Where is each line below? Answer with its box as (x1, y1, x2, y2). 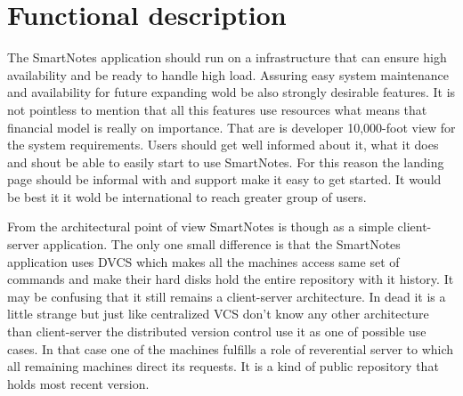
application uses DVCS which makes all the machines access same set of (7, 252, 400, 271)
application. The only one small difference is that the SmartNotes (43, 235, 401, 254)
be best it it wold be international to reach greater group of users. (7, 187, 367, 206)
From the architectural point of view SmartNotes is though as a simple (7, 217, 394, 236)
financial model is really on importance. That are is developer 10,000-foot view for (7, 117, 456, 136)
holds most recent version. (7, 374, 150, 392)
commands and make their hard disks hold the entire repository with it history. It (7, 270, 454, 288)
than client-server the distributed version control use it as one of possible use (7, 322, 426, 341)
